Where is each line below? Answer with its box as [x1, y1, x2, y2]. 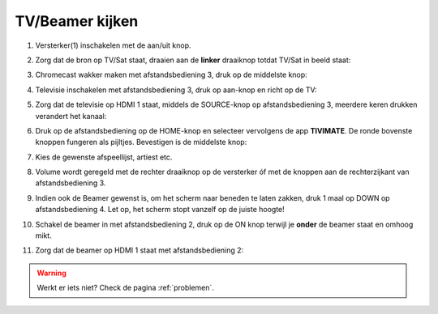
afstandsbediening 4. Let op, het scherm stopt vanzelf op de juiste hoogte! [35, 205, 286, 214]
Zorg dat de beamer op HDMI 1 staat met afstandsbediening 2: [35, 245, 244, 255]
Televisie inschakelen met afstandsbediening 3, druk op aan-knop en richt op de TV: [35, 85, 317, 95]
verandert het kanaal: [35, 111, 107, 121]
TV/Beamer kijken [15, 12, 139, 30]
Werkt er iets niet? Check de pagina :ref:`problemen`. [36, 283, 215, 293]
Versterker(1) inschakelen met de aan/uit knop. [35, 40, 191, 50]
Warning [36, 268, 67, 278]
